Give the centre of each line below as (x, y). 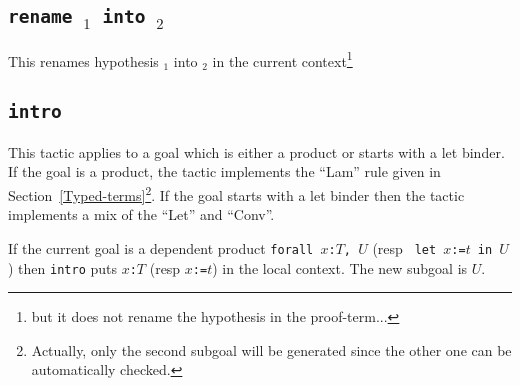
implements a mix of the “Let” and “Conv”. (141, 214)
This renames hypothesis (83, 60)
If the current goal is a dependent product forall (161, 247)
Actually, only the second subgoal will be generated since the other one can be (271, 349)
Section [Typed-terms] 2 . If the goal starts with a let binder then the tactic (236, 193)
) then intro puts (62, 267)
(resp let (404, 247)
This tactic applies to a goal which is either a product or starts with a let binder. (256, 151)
